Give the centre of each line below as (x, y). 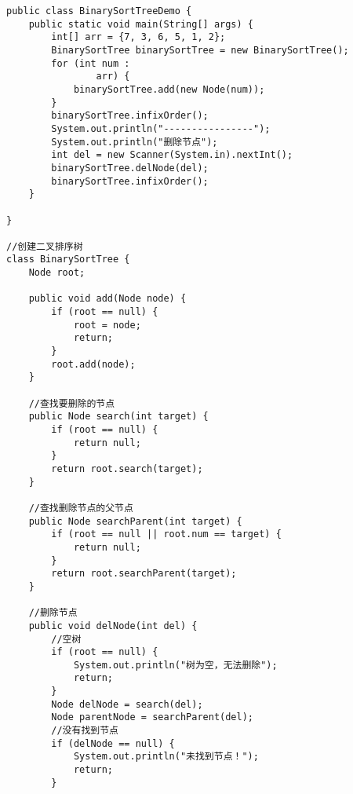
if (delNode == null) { (113, 743)
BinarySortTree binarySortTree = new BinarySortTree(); (200, 50)
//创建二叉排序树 (45, 246)
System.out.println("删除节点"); (135, 142)
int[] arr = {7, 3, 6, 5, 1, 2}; (138, 37)
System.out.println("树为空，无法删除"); (175, 665)
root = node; (107, 325)
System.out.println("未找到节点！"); (166, 757)
